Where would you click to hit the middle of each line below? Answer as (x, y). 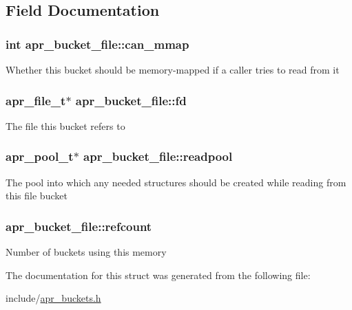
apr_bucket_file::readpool (158, 156)
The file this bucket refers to (65, 125)
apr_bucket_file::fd (131, 100)
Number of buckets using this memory (86, 252)
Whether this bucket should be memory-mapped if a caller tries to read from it (173, 69)
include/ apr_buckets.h (53, 298)
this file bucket (37, 196)
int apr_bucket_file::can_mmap (97, 44)
